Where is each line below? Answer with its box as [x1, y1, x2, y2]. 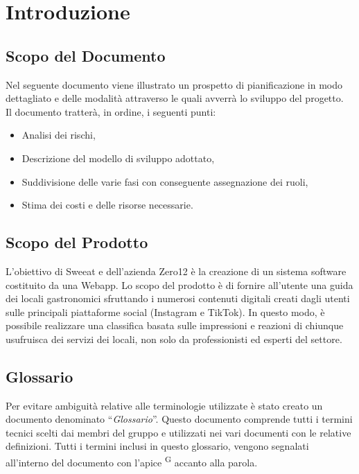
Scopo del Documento [6, 44, 166, 66]
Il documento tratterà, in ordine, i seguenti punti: [6, 104, 216, 119]
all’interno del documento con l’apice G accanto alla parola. [6, 453, 258, 469]
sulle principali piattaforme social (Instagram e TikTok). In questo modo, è [6, 304, 325, 319]
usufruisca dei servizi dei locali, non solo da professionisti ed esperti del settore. [6, 331, 342, 346]
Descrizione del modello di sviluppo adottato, [21, 150, 215, 165]
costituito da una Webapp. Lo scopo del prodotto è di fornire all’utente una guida [6, 277, 353, 292]
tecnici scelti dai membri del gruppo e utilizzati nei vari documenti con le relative [6, 425, 351, 439]
